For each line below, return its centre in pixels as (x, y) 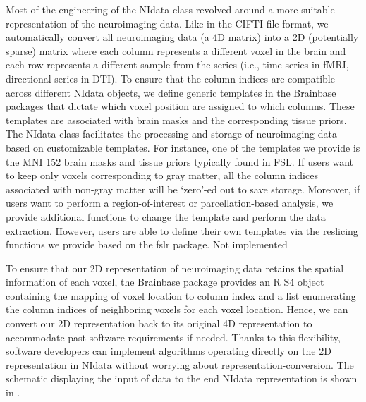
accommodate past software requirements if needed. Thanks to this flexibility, (173, 337)
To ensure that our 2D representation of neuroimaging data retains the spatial (175, 268)
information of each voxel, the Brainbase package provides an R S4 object (165, 282)
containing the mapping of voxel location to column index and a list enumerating (181, 295)
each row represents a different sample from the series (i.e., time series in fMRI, (177, 65)
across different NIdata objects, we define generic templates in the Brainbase (171, 92)
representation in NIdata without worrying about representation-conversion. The (180, 364)
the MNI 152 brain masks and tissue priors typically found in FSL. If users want (180, 161)
